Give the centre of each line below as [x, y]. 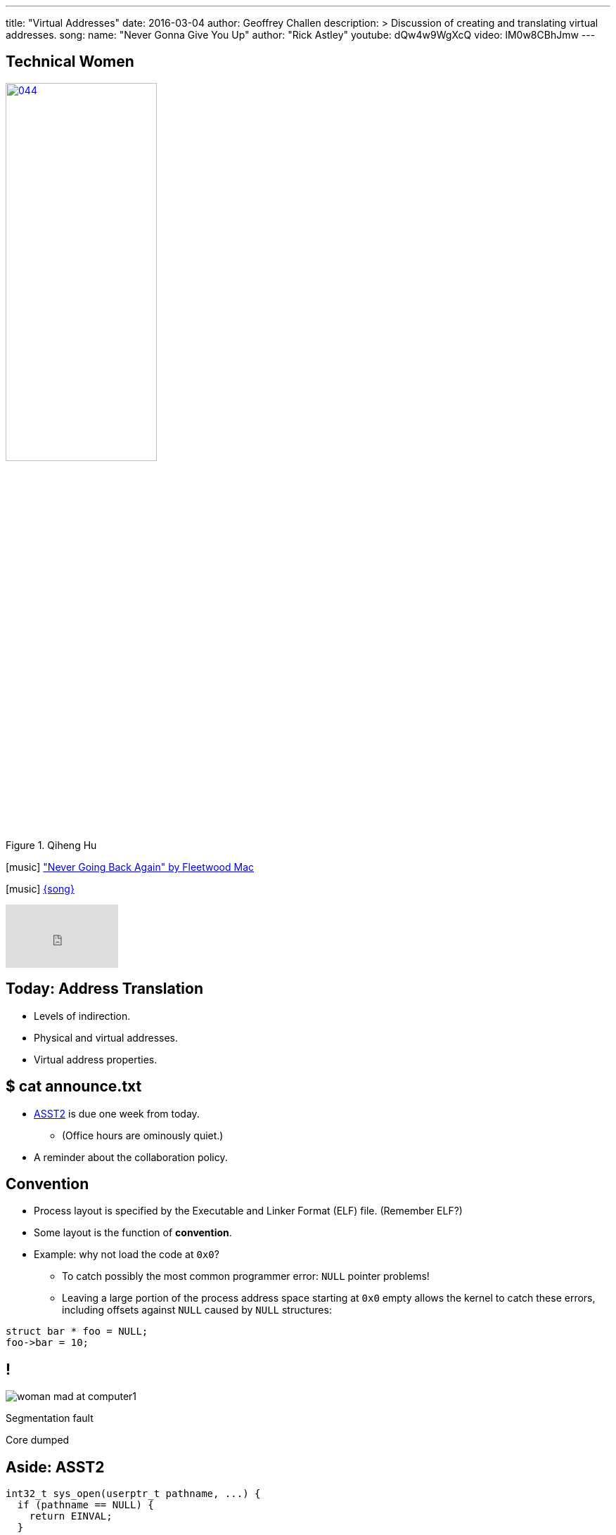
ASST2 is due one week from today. [117, 1113]
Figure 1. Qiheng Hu [51, 845]
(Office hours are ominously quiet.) [143, 1135]
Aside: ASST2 [55, 1467]
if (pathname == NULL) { [85, 1505]
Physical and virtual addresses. [106, 1037]
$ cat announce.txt [74, 1087]
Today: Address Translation [105, 989]
